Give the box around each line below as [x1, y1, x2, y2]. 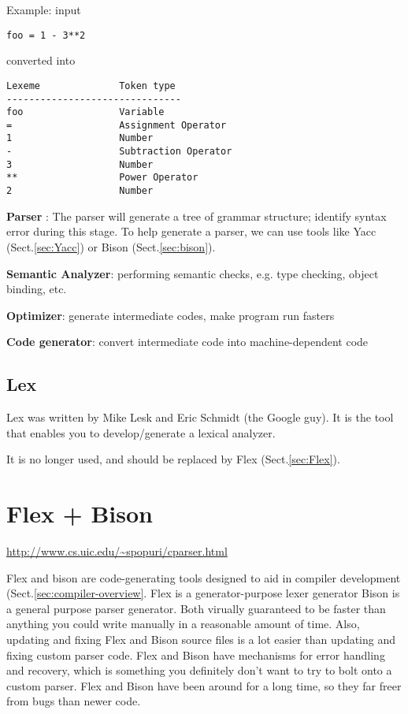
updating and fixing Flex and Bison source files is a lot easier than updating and [6, 630, 396, 647]
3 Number [6, 158, 154, 170]
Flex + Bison [6, 497, 153, 530]
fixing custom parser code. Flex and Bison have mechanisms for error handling [6, 646, 385, 663]
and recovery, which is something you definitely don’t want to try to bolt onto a [6, 662, 392, 679]
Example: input [6, 2, 81, 17]
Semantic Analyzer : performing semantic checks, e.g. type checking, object [6, 265, 379, 281]
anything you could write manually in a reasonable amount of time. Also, [6, 615, 360, 632]
